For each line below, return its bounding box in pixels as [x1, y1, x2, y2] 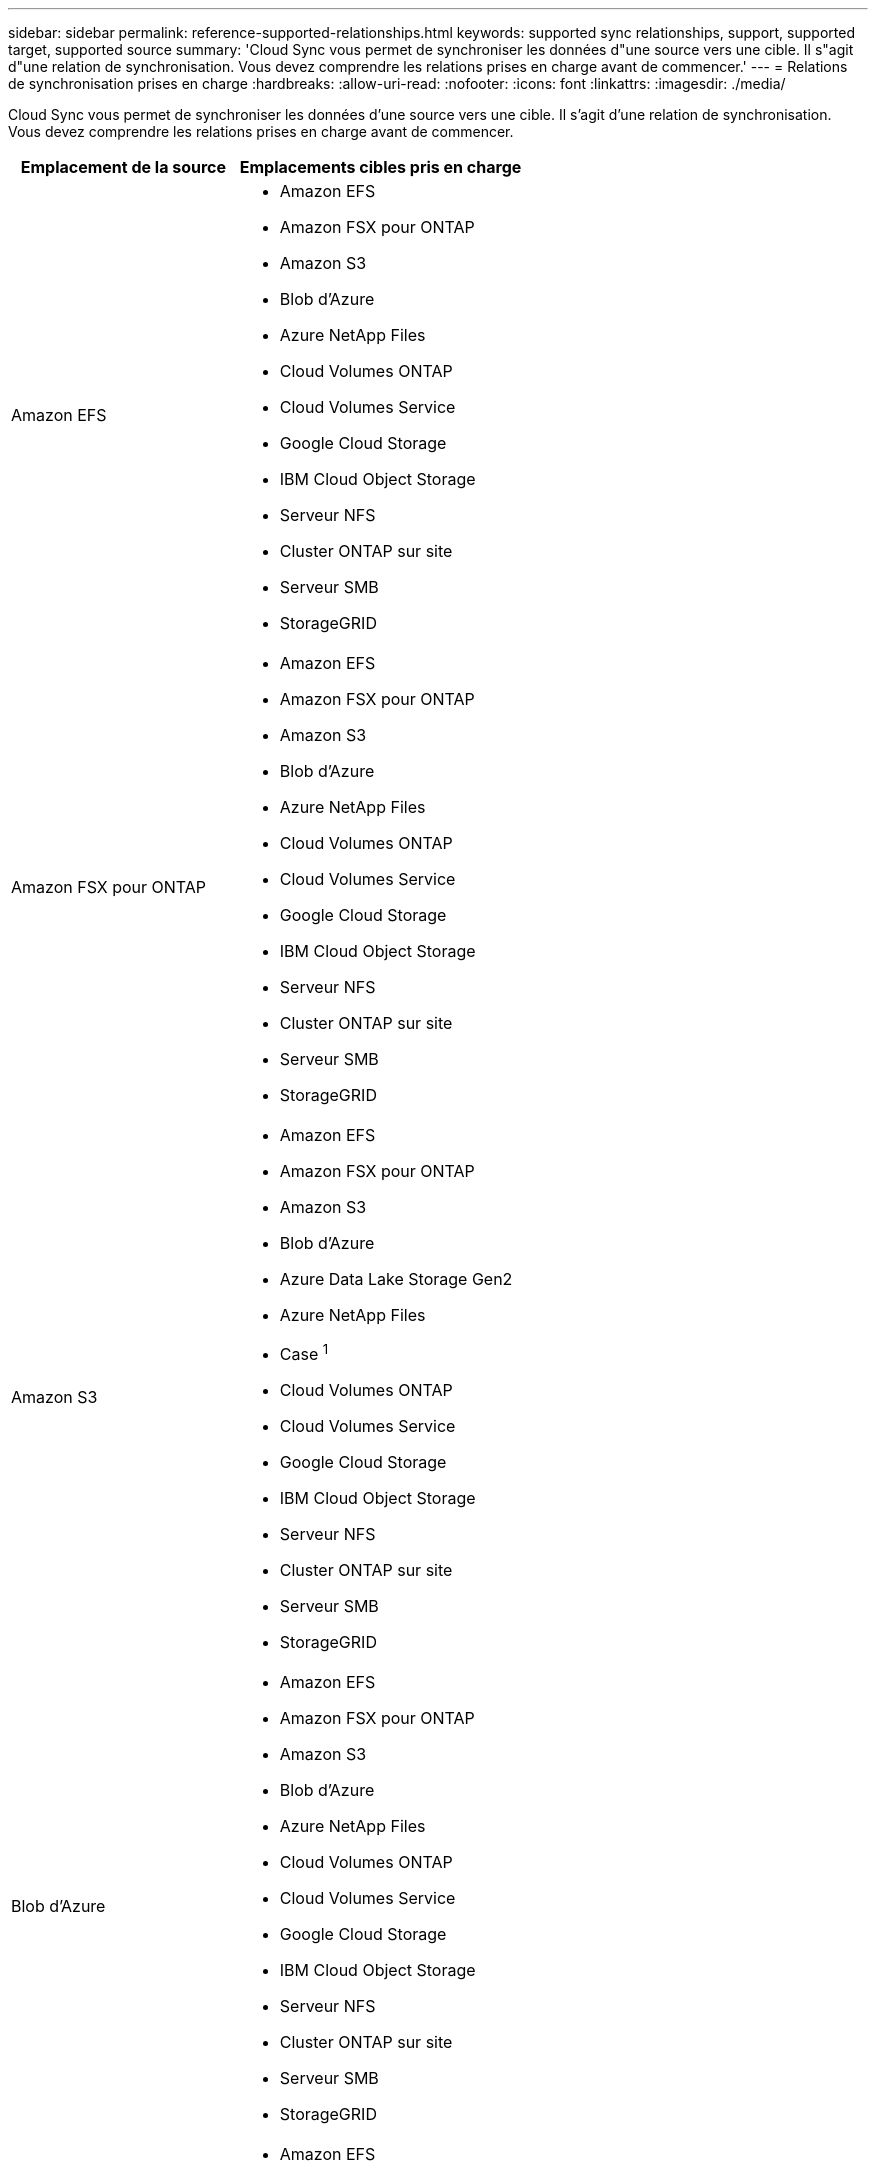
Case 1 [279, 1341, 329, 1365]
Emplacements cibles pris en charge [239, 157, 522, 177]
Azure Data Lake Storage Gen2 [279, 1269, 513, 1289]
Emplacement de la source [20, 157, 227, 177]
